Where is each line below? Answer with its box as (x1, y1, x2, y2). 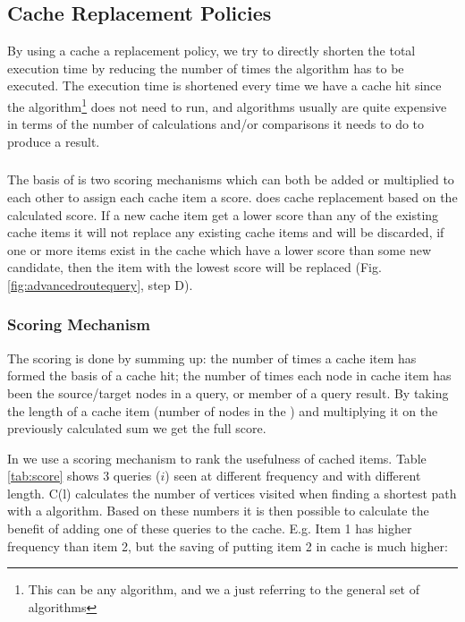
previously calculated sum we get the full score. (7, 419, 266, 438)
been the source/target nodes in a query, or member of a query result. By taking (7, 383, 449, 402)
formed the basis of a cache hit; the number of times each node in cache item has (7, 366, 452, 385)
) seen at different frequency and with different (165, 466, 421, 485)
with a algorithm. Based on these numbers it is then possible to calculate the (7, 501, 429, 520)
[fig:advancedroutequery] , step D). (7, 275, 193, 294)
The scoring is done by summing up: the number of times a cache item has (7, 348, 417, 367)
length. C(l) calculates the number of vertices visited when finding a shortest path (7, 483, 457, 502)
